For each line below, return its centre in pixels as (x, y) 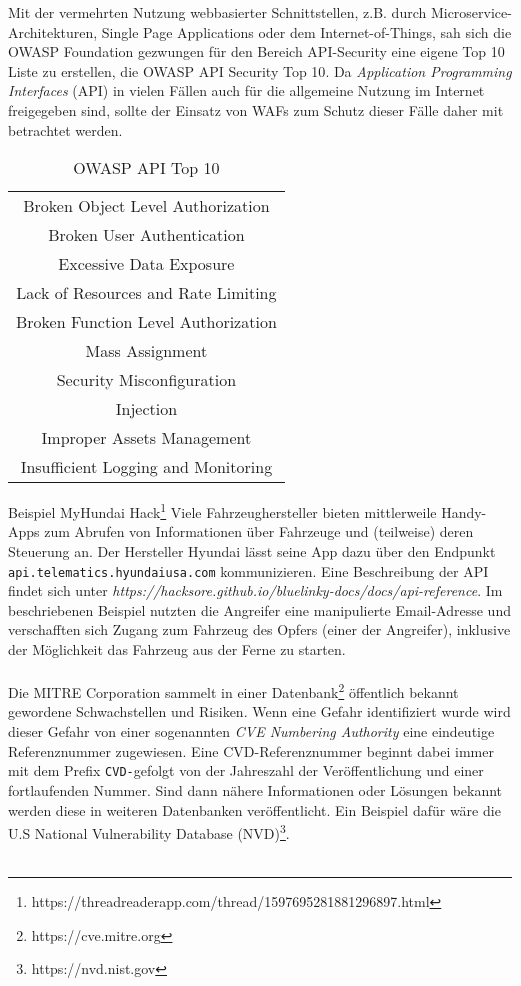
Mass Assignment (146, 351)
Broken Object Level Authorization (146, 206)
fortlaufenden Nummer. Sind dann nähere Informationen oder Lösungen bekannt (255, 789)
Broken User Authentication (146, 235)
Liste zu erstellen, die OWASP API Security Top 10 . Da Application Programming (260, 70)
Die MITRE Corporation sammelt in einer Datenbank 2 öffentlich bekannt (233, 690)
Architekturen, (53, 31)
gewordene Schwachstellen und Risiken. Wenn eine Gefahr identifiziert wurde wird (259, 711)
